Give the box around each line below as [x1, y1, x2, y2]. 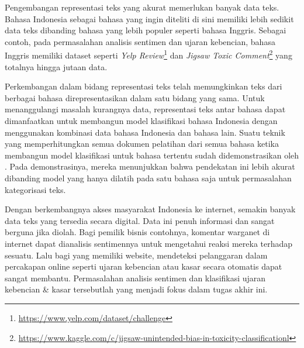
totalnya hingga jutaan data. [5, 60, 108, 73]
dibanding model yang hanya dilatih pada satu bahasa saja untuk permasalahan [5, 171, 292, 184]
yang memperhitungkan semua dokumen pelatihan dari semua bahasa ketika [5, 137, 279, 150]
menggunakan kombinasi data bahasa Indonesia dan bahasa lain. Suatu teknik [5, 126, 285, 138]
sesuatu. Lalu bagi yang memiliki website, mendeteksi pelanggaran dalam [5, 249, 268, 261]
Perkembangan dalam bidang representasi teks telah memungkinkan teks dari [5, 80, 282, 92]
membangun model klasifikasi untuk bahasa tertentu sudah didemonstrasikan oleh [5, 149, 299, 161]
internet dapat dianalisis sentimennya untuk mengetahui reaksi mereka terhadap [5, 237, 293, 249]
